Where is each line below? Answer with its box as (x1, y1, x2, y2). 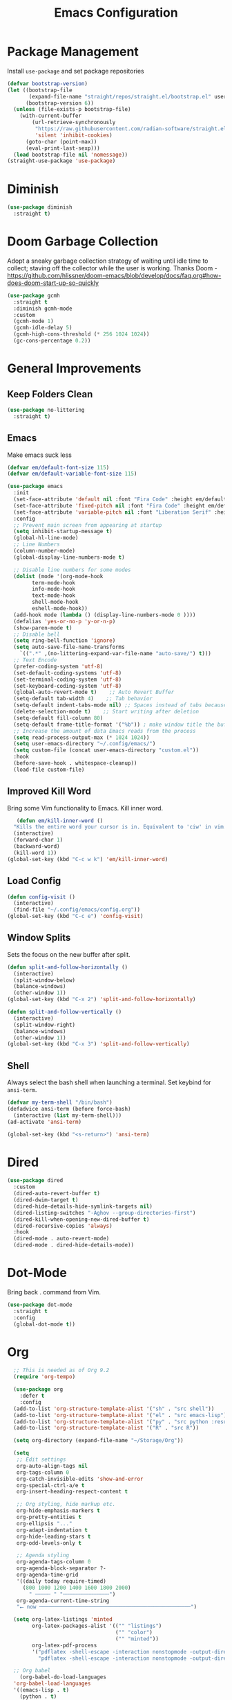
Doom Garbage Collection (7, 234, 159, 250)
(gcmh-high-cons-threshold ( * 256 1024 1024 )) (13, 331, 150, 338)
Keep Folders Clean (7, 388, 93, 400)
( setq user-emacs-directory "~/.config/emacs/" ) (13, 740, 156, 747)
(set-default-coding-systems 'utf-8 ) (13, 669, 122, 677)
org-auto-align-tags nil (16, 1462, 88, 1469)
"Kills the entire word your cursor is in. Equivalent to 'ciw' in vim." (13, 824, 230, 831)
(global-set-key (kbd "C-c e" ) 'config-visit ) (7, 913, 144, 920)
